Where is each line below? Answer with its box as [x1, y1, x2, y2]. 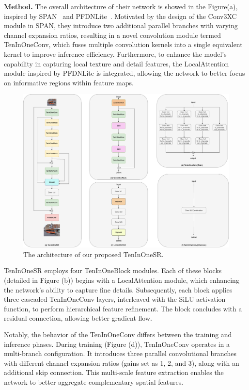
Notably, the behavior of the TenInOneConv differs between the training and [4, 329, 232, 340]
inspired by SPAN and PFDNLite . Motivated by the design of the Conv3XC [4, 11, 237, 21]
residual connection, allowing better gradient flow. [4, 313, 152, 323]
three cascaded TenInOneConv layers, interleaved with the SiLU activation [4, 294, 226, 304]
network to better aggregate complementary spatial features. [4, 376, 184, 387]
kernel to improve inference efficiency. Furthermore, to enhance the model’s [4, 49, 227, 59]
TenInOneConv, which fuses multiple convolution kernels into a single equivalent [4, 39, 243, 49]
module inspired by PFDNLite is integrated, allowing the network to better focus [4, 68, 245, 78]
